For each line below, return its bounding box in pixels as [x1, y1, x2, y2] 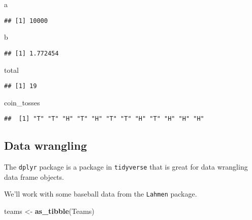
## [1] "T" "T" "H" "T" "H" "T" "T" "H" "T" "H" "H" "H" [4, 115, 204, 123]
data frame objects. [4, 171, 64, 182]
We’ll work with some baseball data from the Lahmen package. [4, 188, 197, 199]
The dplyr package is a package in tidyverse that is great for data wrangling [4, 161, 248, 172]
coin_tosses [4, 97, 40, 107]
